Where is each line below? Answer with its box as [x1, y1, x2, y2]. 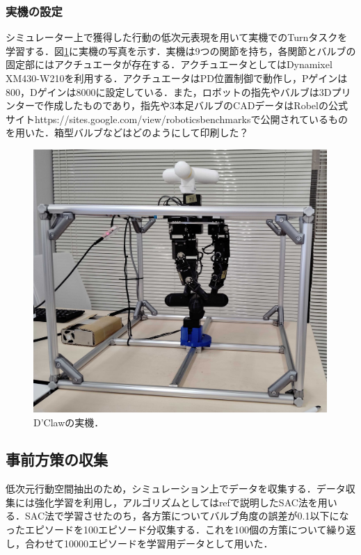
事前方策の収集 [6, 449, 108, 470]
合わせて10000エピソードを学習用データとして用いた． [24, 536, 273, 550]
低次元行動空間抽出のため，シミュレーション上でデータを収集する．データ [6, 481, 346, 496]
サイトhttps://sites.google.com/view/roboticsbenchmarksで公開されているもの [6, 111, 348, 126]
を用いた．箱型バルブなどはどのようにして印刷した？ [6, 125, 249, 140]
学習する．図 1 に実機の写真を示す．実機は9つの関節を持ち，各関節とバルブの [6, 43, 356, 58]
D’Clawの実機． [33, 415, 104, 429]
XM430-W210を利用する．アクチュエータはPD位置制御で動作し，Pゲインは [6, 71, 348, 85]
